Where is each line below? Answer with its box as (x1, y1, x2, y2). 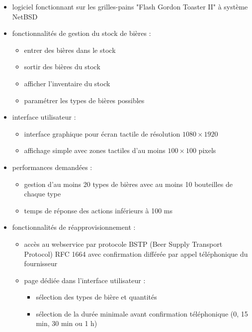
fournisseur (24, 258, 58, 269)
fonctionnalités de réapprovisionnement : (12, 222, 136, 232)
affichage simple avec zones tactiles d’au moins (24, 145, 166, 156)
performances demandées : (12, 162, 92, 172)
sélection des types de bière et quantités (36, 292, 157, 302)
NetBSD (12, 11, 38, 21)
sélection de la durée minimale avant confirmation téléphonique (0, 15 (36, 308, 248, 319)
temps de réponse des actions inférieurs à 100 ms (24, 205, 173, 215)
